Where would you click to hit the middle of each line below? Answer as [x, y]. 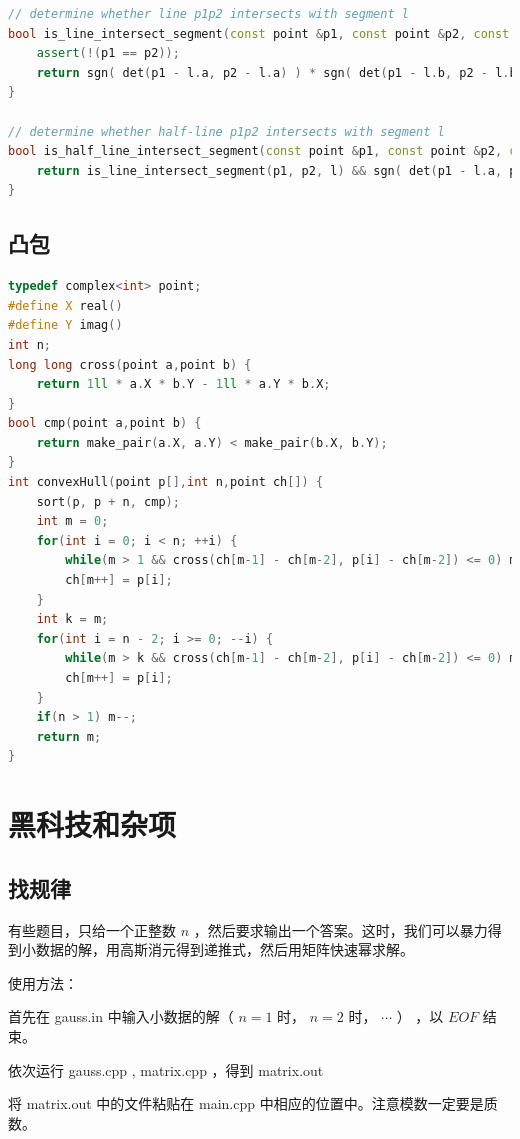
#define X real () [65, 305]
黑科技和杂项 [92, 824]
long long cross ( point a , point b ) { [130, 364]
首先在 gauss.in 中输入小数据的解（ [121, 1016]
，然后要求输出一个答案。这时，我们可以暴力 [340, 929]
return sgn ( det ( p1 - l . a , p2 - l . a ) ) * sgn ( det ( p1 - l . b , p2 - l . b [276, 72]
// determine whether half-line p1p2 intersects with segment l [226, 131]
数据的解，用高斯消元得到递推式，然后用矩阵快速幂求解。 [224, 949]
